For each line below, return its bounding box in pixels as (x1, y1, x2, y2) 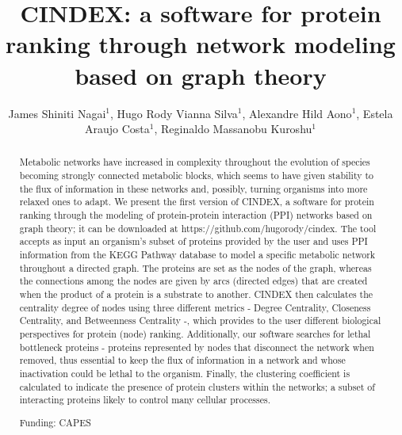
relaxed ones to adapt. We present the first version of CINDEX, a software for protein (19, 195, 374, 208)
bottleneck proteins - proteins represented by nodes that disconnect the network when (19, 340, 374, 353)
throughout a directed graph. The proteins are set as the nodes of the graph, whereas (19, 261, 372, 274)
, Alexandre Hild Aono (242, 105, 352, 121)
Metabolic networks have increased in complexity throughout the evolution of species (19, 155, 370, 169)
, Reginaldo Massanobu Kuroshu (154, 120, 312, 137)
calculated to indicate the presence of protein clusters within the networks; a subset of (19, 380, 375, 393)
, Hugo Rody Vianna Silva (109, 105, 238, 121)
